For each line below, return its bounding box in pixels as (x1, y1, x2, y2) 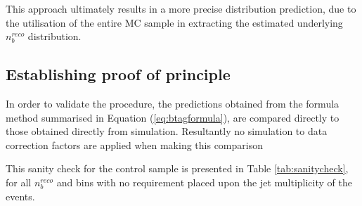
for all (6, 174, 32, 189)
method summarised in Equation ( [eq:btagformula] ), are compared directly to (6, 110, 340, 124)
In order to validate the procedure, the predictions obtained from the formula (6, 96, 340, 110)
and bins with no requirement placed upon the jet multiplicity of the (56, 174, 352, 189)
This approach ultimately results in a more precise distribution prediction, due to (6, 1, 356, 15)
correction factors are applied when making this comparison (6, 137, 263, 152)
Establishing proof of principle (6, 63, 231, 85)
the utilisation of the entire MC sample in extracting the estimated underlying (6, 15, 343, 30)
